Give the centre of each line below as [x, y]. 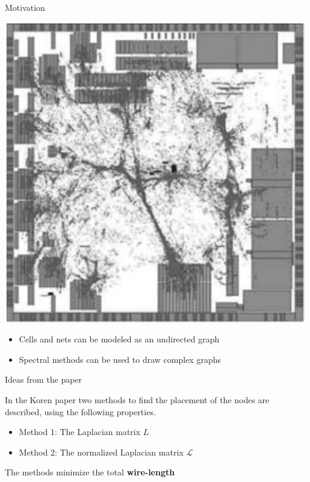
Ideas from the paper [44, 379]
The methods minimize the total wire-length [90, 472]
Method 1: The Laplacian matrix [80, 432]
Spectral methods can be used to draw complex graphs [120, 359]
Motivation [25, 7]
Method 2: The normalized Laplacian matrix [101, 452]
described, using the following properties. [80, 411]
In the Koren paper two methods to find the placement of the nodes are [137, 399]
